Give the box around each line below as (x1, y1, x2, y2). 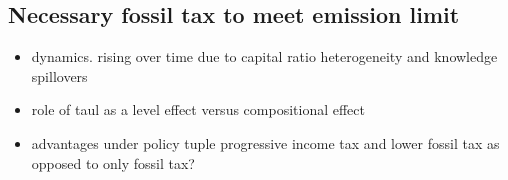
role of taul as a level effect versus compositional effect (31, 99, 365, 120)
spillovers (31, 65, 88, 86)
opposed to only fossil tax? (31, 152, 195, 173)
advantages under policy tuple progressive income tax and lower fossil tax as (31, 132, 500, 153)
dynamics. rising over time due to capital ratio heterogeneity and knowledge (31, 46, 498, 67)
